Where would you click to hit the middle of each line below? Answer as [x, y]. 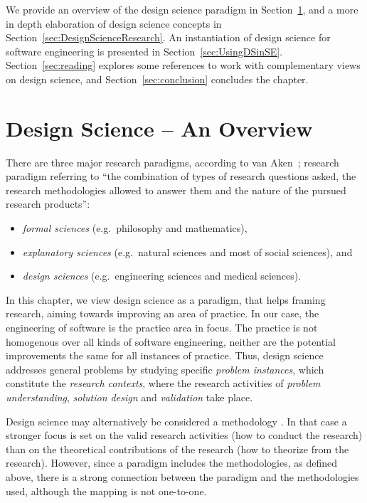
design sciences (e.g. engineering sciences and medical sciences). [162, 276]
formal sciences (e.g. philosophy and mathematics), [135, 228]
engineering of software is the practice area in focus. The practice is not [162, 328]
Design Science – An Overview [159, 128]
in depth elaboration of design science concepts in [114, 23]
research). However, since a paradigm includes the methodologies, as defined [172, 463]
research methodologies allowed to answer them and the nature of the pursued [176, 190]
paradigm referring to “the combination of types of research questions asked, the [181, 176]
